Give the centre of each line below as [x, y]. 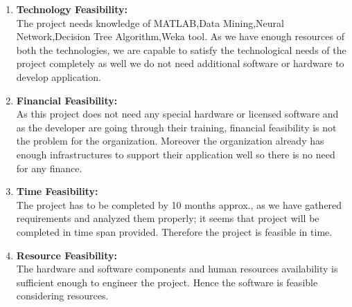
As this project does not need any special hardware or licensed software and [177, 114]
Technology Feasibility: [72, 9]
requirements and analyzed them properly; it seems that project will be [168, 218]
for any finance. [49, 168]
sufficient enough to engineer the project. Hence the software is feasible [167, 282]
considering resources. [62, 296]
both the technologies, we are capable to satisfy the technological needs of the [181, 49]
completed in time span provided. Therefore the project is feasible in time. [174, 231]
